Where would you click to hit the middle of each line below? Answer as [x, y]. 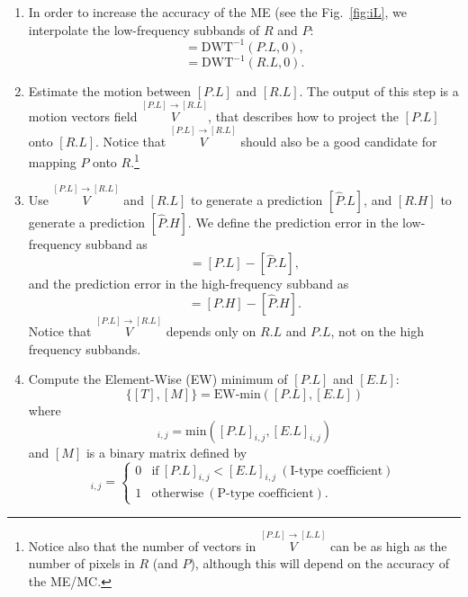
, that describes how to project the [303, 116]
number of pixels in [81, 563]
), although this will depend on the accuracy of [319, 563]
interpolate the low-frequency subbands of [144, 29]
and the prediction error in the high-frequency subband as [189, 284]
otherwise [178, 494]
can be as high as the [388, 545]
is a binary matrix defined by [166, 452]
